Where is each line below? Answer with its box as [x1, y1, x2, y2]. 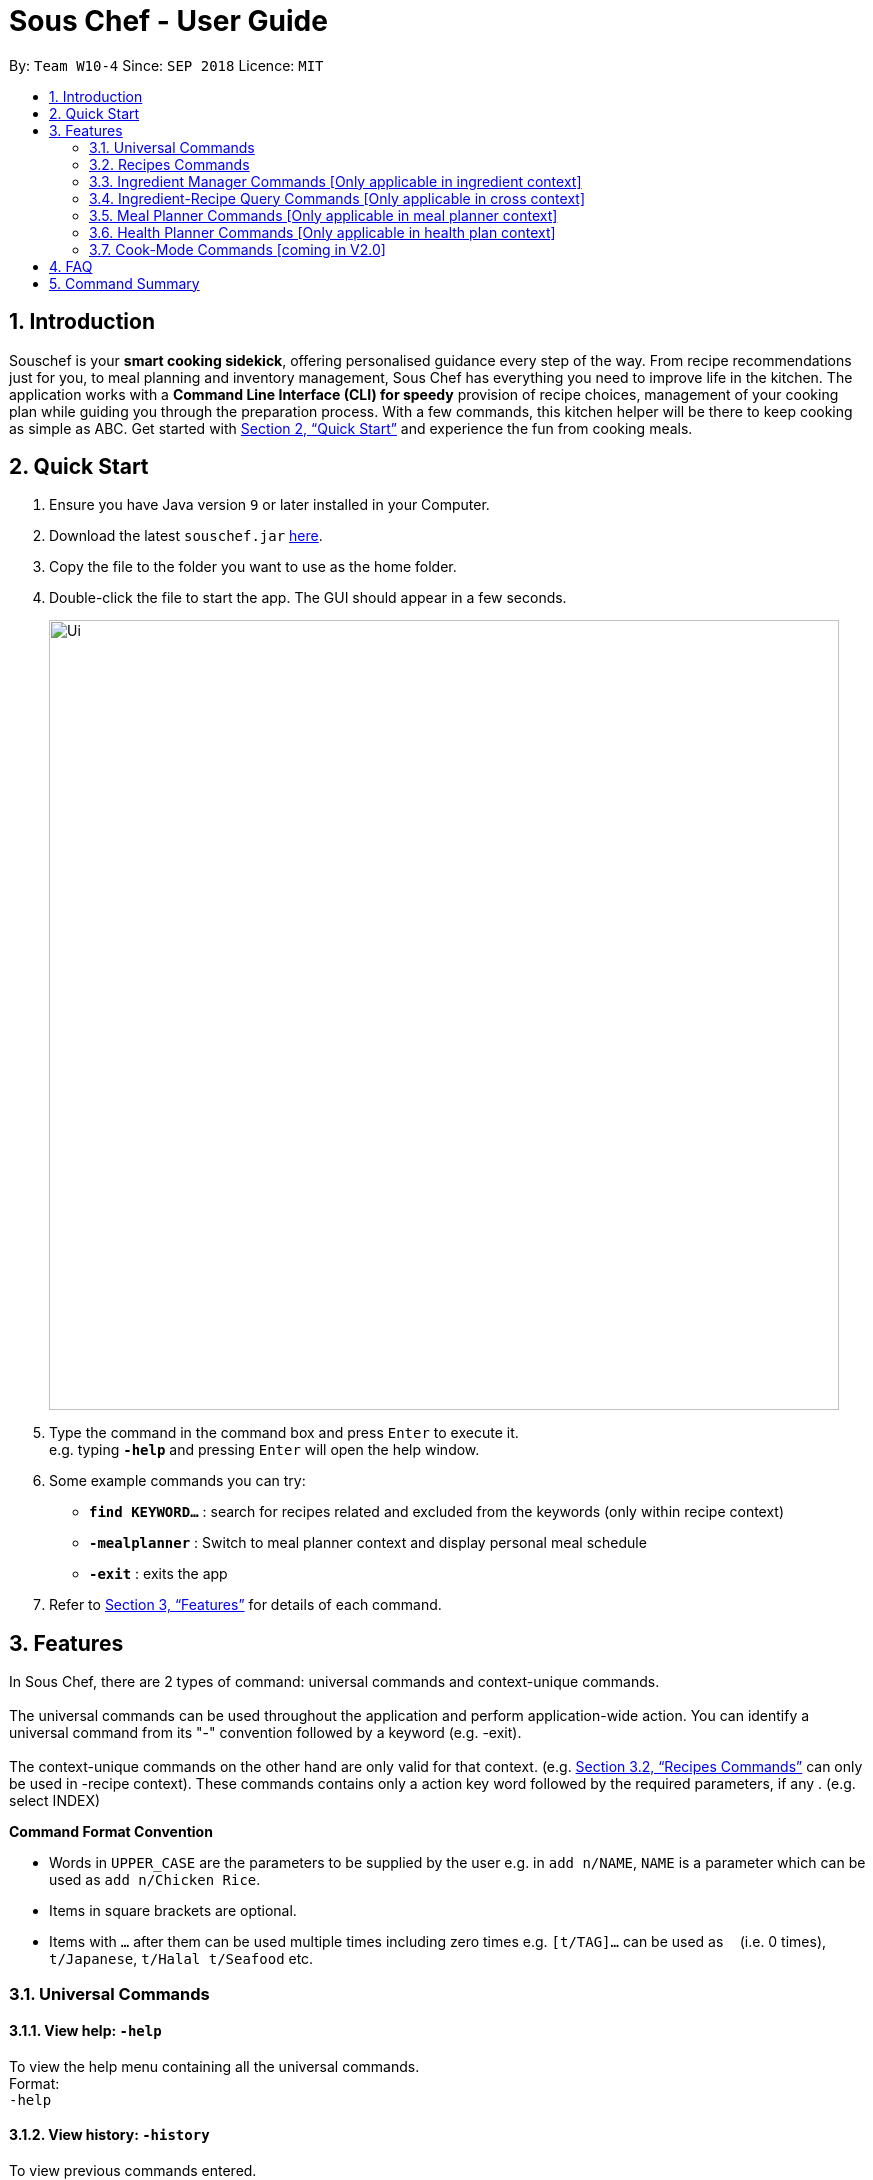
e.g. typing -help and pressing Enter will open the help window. [49, 1441, 480, 1459]
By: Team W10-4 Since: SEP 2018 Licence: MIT [9, 56, 324, 74]
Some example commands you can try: [49, 1472, 306, 1490]
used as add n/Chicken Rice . [49, 1871, 261, 1889]
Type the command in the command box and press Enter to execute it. [49, 1424, 519, 1442]
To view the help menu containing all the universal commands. [9, 2057, 420, 2075]
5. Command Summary [49, 274, 200, 292]
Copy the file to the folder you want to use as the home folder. [49, 558, 457, 576]
